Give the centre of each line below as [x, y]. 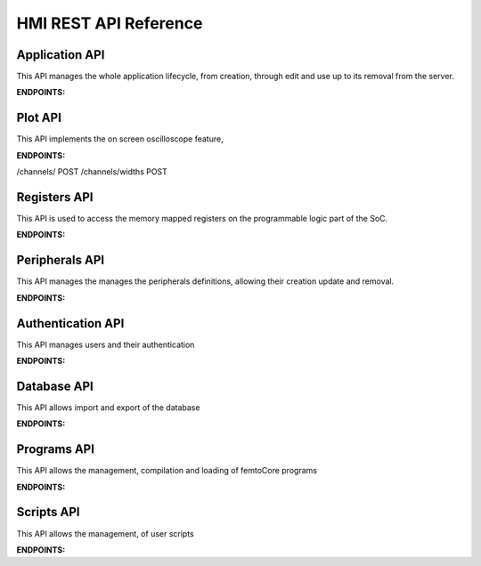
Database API [55, 386]
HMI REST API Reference [110, 23]
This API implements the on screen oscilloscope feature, [120, 139]
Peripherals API [61, 260]
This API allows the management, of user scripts [106, 533]
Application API [61, 55]
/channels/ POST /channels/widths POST [92, 172]
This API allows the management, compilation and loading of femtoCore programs [167, 471]
